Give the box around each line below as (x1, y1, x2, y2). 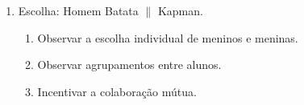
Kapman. (157, 2, 203, 18)
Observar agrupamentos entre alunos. (37, 56, 222, 73)
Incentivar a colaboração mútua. (37, 83, 197, 99)
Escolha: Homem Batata (18, 2, 139, 18)
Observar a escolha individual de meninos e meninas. (37, 29, 298, 46)
